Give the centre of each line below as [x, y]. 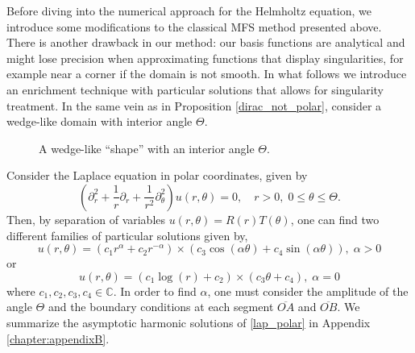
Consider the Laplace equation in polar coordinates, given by [157, 175]
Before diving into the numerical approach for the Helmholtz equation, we [189, 10]
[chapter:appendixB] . [58, 338]
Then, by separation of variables [86, 219]
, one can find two [335, 219]
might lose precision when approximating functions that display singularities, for [205, 58]
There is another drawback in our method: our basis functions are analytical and [206, 42]
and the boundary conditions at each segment [161, 307]
